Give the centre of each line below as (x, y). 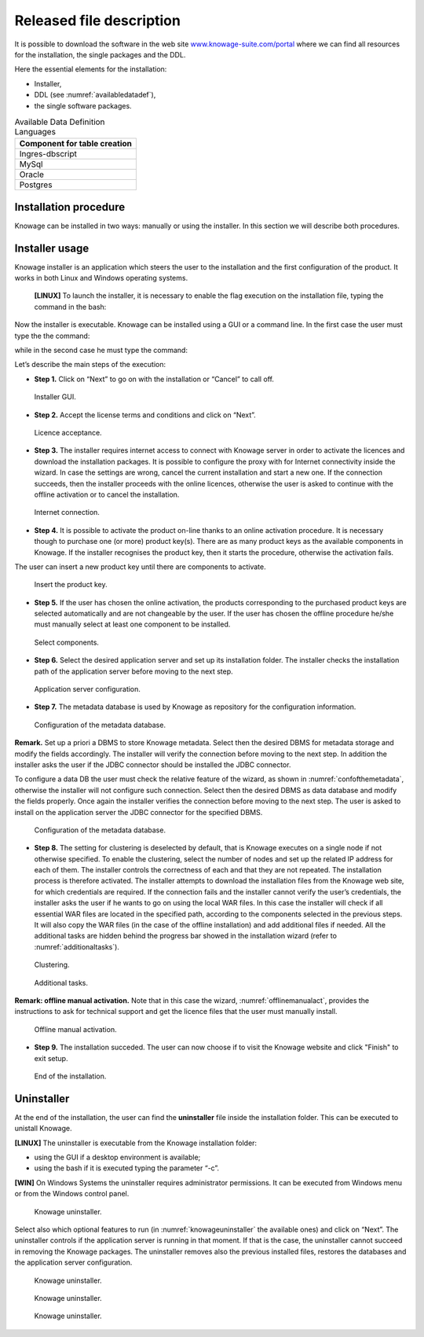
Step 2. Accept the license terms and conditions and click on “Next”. (145, 415)
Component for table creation (76, 144)
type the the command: (52, 336)
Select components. (67, 642)
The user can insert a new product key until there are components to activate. (140, 567)
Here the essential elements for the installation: (91, 69)
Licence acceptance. (68, 432)
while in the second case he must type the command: (101, 351)
